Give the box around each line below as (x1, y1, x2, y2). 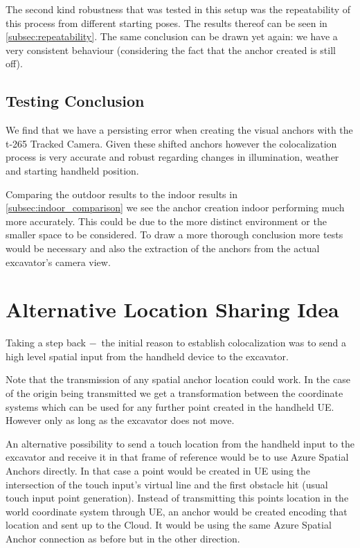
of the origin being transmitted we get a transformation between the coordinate (6, 386, 343, 400)
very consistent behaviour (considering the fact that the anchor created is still (6, 42, 336, 57)
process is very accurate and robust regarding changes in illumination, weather (6, 150, 339, 164)
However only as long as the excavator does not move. (6, 413, 235, 427)
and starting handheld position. (6, 163, 139, 177)
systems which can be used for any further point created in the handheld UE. (6, 399, 334, 414)
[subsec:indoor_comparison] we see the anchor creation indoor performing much (6, 200, 345, 215)
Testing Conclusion (6, 90, 145, 112)
